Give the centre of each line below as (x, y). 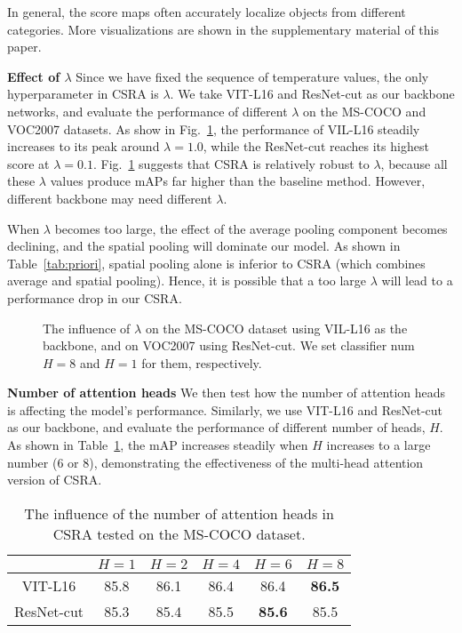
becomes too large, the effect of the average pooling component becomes (251, 228)
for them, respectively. (202, 362)
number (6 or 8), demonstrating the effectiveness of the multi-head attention (215, 462)
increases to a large (378, 445)
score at (28, 163)
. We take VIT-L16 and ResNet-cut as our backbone (312, 94)
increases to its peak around (84, 146)
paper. (24, 47)
